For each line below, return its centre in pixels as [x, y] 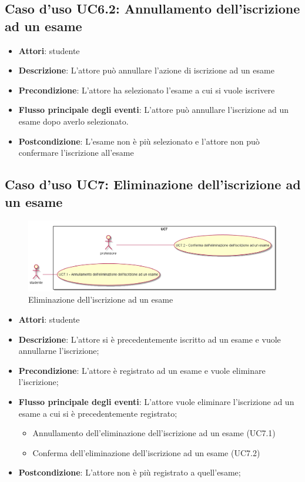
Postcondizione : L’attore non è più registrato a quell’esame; [130, 472]
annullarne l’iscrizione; [59, 351]
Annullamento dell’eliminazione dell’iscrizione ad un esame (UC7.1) [154, 433]
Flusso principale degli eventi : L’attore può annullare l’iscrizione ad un [154, 110]
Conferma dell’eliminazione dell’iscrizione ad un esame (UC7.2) [146, 452]
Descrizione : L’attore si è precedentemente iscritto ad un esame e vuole [150, 339]
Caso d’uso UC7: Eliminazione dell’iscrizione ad [153, 184]
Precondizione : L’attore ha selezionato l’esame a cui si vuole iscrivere [147, 90]
